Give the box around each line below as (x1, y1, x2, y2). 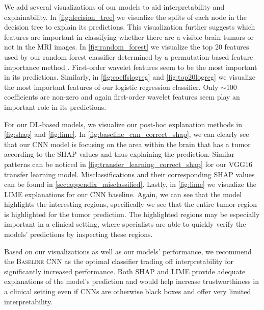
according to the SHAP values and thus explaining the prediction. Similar (4, 149, 235, 159)
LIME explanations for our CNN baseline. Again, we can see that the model (4, 188, 242, 199)
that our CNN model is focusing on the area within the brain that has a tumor (4, 138, 251, 149)
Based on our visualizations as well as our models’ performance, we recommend (4, 246, 252, 256)
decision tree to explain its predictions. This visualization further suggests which (4, 21, 255, 32)
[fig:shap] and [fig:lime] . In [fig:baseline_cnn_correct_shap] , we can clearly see (4, 129, 249, 139)
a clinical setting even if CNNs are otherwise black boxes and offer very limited (4, 286, 251, 297)
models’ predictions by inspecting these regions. (4, 229, 153, 240)
